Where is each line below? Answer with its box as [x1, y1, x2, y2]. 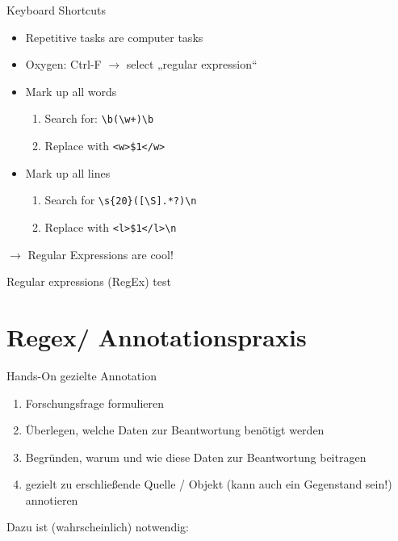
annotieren [25, 491, 78, 508]
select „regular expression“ [126, 56, 258, 73]
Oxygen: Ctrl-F [25, 56, 102, 73]
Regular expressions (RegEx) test [6, 273, 171, 290]
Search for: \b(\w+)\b [44, 110, 154, 127]
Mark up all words [25, 82, 117, 99]
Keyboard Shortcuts [6, 2, 107, 18]
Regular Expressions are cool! [27, 245, 174, 262]
